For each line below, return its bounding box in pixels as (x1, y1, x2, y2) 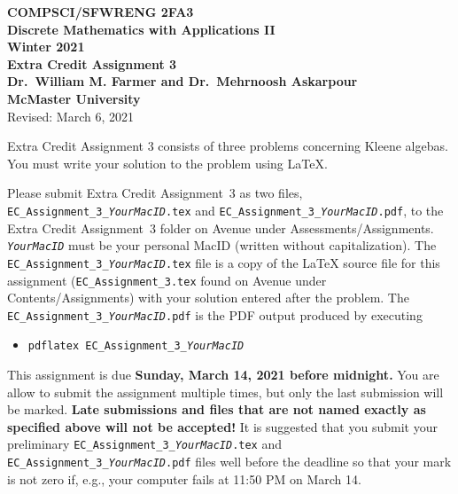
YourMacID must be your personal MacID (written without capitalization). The (7, 236, 437, 255)
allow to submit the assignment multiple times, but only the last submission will (7, 382, 444, 401)
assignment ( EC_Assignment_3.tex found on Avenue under (7, 271, 327, 289)
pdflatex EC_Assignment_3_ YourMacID (27, 340, 245, 353)
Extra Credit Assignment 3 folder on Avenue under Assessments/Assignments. (7, 218, 434, 237)
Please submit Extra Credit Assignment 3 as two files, (7, 184, 303, 202)
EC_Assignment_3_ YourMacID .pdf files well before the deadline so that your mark (7, 452, 452, 471)
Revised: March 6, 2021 (7, 106, 135, 125)
